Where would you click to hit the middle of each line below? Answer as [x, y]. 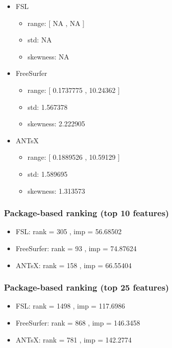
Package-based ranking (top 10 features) [86, 213]
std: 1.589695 [47, 174]
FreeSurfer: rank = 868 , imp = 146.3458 [78, 322]
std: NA [40, 40]
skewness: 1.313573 [56, 190]
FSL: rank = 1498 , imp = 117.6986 [70, 306]
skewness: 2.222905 [56, 124]
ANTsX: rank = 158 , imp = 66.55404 [74, 265]
